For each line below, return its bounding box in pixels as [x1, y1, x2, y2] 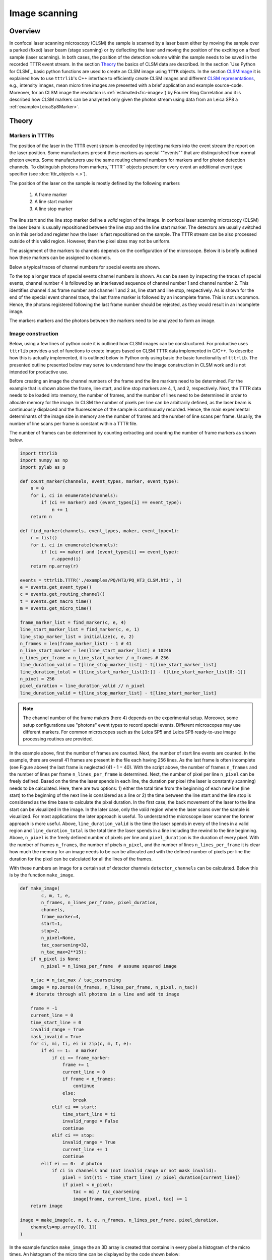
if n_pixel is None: [30, 956, 82, 962]
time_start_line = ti [62, 1111, 116, 1117]
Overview [9, 27, 41, 35]
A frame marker [34, 192, 67, 198]
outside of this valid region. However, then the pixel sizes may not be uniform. [9, 238, 171, 244]
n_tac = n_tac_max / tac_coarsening [30, 977, 121, 983]
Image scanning [9, 8, 78, 19]
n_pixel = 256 [20, 676, 55, 682]
